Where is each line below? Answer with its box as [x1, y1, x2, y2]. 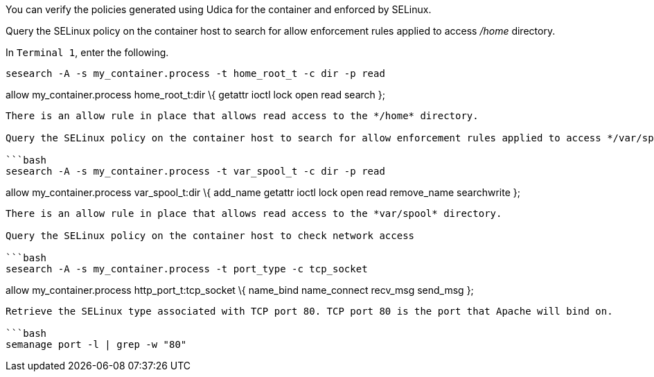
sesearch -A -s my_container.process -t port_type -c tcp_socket [6, 263, 368, 274]
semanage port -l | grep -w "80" [6, 339, 187, 350]
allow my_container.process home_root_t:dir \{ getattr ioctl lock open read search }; [6, 89, 385, 100]
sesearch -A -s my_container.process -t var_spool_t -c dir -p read [6, 166, 385, 177]
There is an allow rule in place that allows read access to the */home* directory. [6, 110, 479, 121]
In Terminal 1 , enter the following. [6, 46, 169, 58]
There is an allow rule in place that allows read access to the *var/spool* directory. [6, 208, 502, 219]
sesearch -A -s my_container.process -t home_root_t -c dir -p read [6, 68, 385, 79]
